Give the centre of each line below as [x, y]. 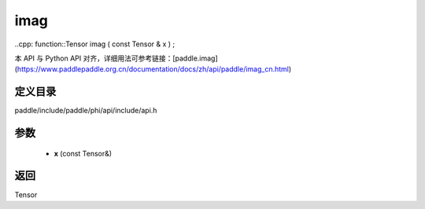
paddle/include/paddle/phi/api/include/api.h [86, 111]
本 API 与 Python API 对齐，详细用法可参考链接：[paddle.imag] [116, 58]
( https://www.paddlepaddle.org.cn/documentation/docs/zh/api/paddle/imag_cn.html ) [153, 69]
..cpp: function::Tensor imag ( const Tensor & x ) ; [95, 44]
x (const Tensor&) [83, 153]
